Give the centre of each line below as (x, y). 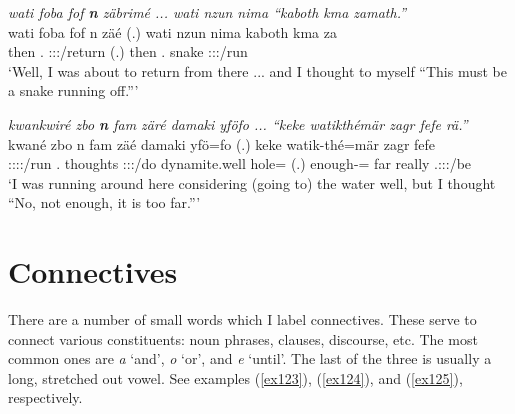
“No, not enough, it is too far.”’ (104, 202)
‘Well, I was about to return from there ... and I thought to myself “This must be (258, 70)
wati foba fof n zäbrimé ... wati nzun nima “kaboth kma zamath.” (207, 12)
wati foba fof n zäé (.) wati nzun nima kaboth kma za (172, 31)
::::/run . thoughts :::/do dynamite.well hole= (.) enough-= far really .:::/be (240, 163)
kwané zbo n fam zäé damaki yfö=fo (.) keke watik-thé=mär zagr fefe (222, 143)
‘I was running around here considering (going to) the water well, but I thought (252, 182)
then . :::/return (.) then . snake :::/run (128, 51)
